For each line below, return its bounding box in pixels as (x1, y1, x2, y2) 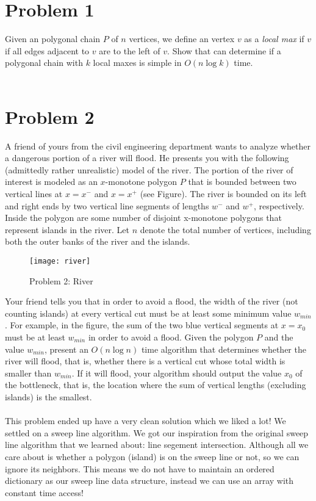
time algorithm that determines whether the (141, 342, 306, 355)
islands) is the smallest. (5, 390, 92, 403)
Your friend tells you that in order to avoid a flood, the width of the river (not (5, 295, 298, 308)
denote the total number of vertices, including (140, 223, 311, 236)
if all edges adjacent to (5, 44, 90, 57)
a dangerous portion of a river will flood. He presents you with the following (5, 151, 289, 164)
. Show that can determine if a (167, 44, 281, 57)
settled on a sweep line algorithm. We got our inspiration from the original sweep (5, 426, 309, 439)
